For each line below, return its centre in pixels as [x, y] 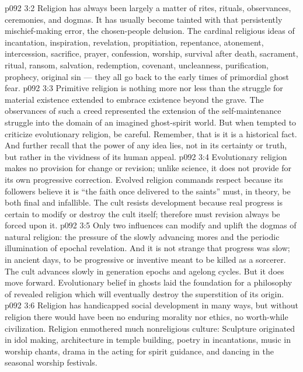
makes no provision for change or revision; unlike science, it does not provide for [148, 168]
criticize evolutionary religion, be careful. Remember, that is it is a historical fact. [151, 133]
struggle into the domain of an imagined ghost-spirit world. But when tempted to [151, 122]
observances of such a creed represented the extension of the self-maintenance [143, 111]
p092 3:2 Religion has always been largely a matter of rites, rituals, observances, [148, 8]
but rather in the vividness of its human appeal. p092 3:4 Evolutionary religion [146, 156]
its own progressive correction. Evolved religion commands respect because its [144, 179]
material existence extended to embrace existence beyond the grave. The [134, 99]
